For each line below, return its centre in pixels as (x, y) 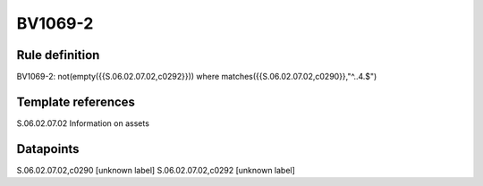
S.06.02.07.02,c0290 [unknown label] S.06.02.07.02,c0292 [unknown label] (156, 170)
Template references (76, 101)
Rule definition (58, 55)
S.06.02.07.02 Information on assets (83, 123)
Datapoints (48, 149)
